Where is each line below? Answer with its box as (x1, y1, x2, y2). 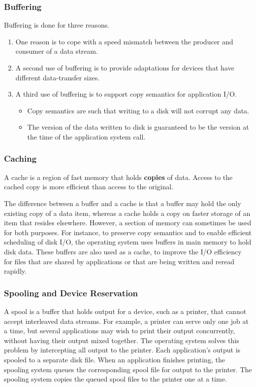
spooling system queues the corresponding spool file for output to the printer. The (4, 364, 252, 374)
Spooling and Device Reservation (4, 286, 138, 299)
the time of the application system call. (27, 131, 146, 141)
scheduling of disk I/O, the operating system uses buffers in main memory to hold (4, 237, 252, 247)
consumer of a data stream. (15, 46, 98, 56)
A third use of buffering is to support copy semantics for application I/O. (15, 89, 237, 99)
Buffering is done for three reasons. (4, 20, 110, 30)
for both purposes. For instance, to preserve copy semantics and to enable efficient (4, 227, 252, 237)
